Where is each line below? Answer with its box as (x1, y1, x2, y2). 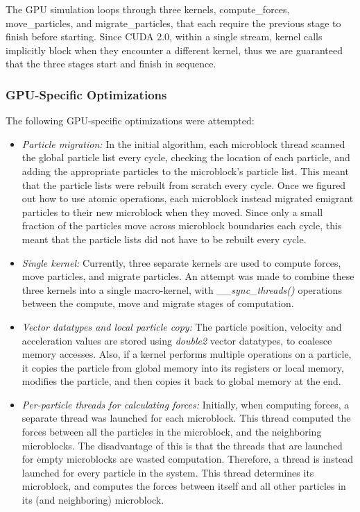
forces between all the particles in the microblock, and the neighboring (22, 424, 322, 439)
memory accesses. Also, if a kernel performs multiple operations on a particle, (22, 347, 352, 361)
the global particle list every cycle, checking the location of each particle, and (22, 150, 350, 165)
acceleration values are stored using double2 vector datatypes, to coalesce (22, 333, 332, 347)
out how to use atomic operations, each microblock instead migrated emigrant (22, 191, 354, 206)
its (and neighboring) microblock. (22, 493, 164, 507)
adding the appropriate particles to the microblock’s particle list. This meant (22, 163, 349, 178)
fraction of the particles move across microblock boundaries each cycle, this (22, 218, 342, 233)
